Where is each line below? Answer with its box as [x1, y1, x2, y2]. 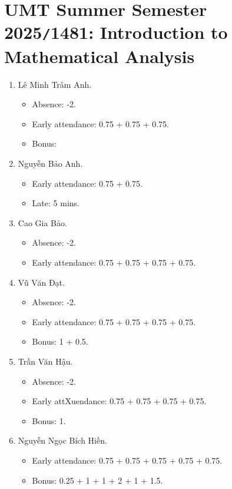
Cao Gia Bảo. [18, 216, 67, 229]
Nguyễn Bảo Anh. [18, 157, 83, 169]
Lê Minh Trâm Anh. [18, 78, 92, 90]
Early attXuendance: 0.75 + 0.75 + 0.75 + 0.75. [32, 395, 207, 407]
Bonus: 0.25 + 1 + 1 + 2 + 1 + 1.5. [32, 474, 163, 486]
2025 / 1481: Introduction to [4, 20, 228, 44]
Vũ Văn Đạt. [18, 276, 65, 288]
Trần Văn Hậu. [18, 355, 73, 367]
